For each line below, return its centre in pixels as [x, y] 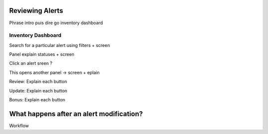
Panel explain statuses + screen [42, 54]
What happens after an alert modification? [76, 114]
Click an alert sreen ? [31, 63]
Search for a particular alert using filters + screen [60, 45]
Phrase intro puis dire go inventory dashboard [56, 23]
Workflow [19, 126]
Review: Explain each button [38, 82]
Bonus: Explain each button [37, 100]
